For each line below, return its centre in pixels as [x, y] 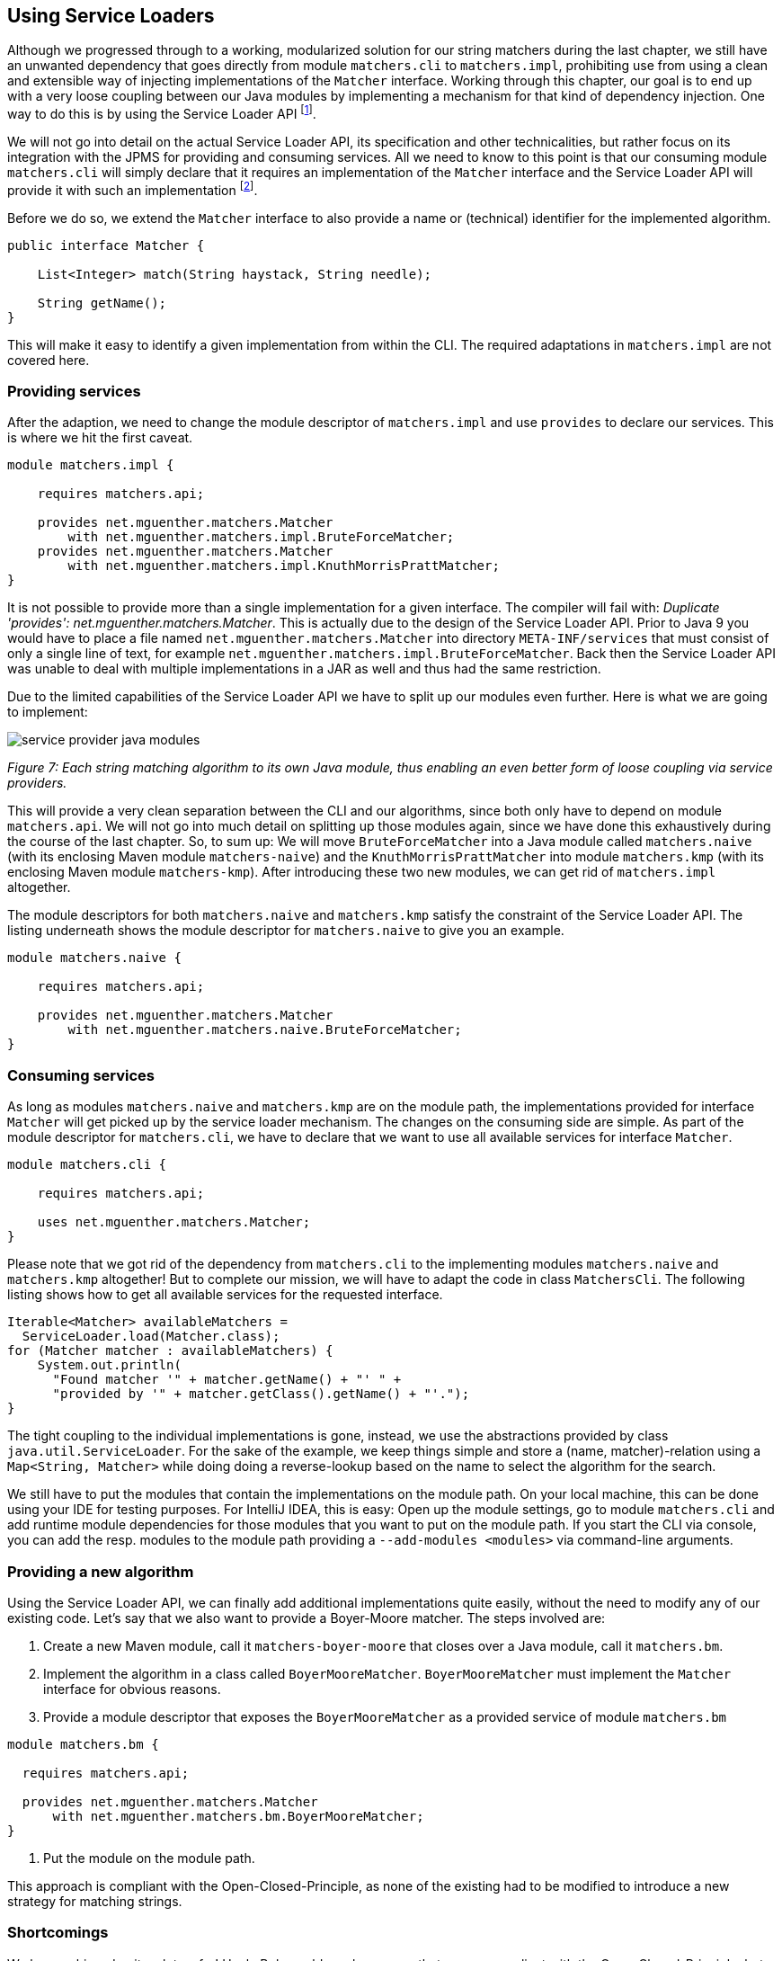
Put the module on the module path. [149, 1858]
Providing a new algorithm [101, 1571]
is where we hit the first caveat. [100, 438]
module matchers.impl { [91, 465]
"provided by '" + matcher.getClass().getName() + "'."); [261, 1394]
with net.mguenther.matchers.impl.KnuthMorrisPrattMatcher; [284, 566]
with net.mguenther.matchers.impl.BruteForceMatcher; [261, 537]
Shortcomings [58, 1933]
